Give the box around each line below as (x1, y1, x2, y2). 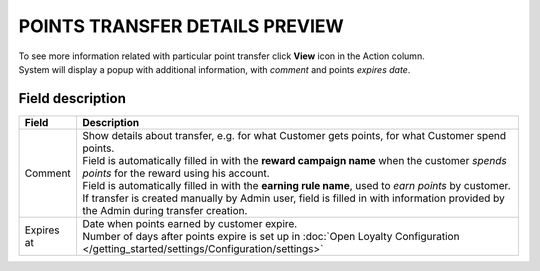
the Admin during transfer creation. (82, 203, 248, 217)
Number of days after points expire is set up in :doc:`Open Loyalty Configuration (82, 229, 460, 243)
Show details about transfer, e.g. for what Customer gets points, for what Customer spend (82, 128, 507, 142)
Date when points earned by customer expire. (82, 216, 298, 230)
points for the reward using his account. (82, 166, 270, 180)
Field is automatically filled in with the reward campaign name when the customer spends (82, 153, 507, 167)
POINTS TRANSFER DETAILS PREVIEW (18, 15, 344, 37)
